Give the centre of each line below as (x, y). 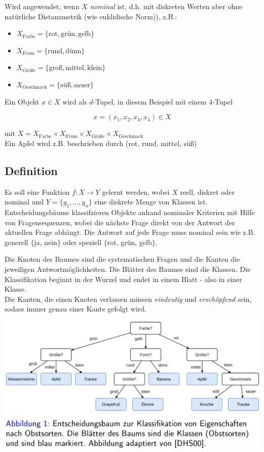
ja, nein (46, 242)
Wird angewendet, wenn (42, 6)
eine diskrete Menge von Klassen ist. (151, 202)
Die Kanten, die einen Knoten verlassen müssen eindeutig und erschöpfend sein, (128, 299)
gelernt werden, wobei (136, 192)
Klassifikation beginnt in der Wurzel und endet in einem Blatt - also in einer (123, 279)
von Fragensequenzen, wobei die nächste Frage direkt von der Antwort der (120, 222)
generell (16, 242)
